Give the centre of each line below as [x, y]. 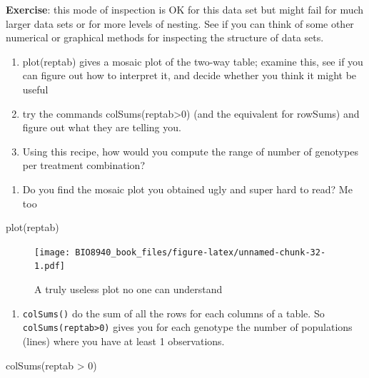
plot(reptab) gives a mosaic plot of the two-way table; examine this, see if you [193, 61]
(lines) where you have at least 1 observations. [123, 341]
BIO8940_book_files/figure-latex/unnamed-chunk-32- [201, 252]
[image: [52, 252]
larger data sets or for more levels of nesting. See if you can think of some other [180, 23]
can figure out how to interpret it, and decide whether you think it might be [189, 75]
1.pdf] [50, 266]
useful [35, 89]
